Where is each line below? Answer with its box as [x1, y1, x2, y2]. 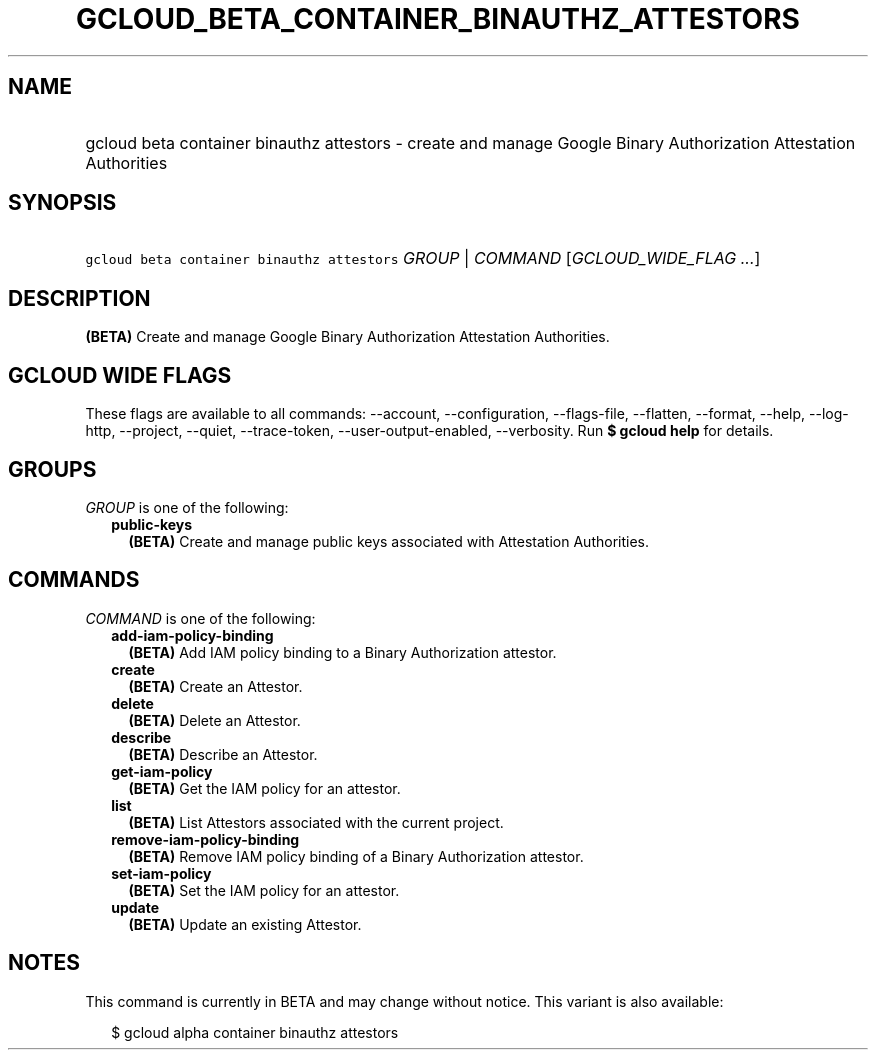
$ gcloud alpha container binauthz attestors [111, 1023, 399, 1041]
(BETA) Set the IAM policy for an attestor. [128, 881, 400, 899]
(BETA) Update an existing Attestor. [128, 915, 362, 933]
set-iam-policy [111, 864, 212, 882]
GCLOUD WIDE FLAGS [8, 362, 232, 388]
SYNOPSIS [8, 190, 117, 216]
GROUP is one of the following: [85, 498, 289, 516]
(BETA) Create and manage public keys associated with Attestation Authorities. [128, 532, 649, 550]
